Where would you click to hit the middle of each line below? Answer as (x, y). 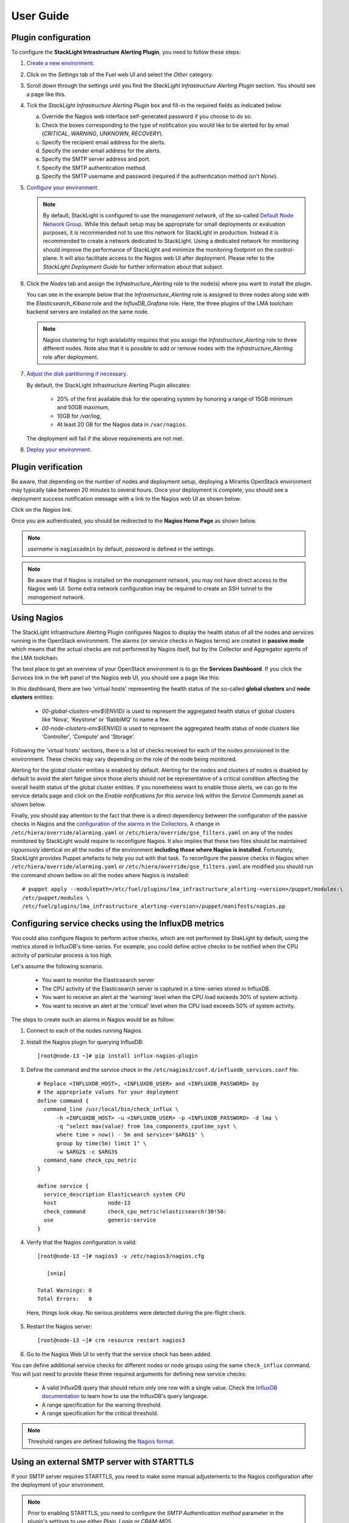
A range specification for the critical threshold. (100, 1413)
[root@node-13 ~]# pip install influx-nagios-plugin (118, 1056)
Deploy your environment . (59, 449)
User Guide (40, 16)
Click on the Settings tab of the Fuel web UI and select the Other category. (120, 74)
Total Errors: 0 (65, 1299)
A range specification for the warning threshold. (102, 1405)
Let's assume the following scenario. (57, 966)
